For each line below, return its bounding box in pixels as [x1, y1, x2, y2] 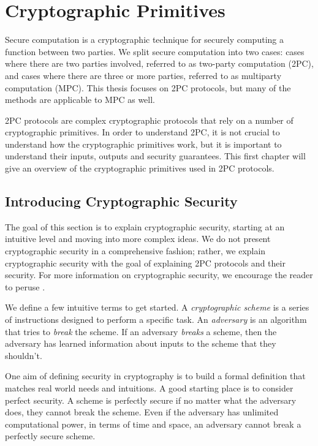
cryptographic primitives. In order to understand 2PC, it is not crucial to [5, 126, 280, 138]
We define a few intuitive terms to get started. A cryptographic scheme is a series [5, 301, 309, 314]
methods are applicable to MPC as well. [5, 93, 155, 106]
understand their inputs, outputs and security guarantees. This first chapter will [5, 149, 306, 162]
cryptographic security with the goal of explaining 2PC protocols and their [5, 256, 286, 269]
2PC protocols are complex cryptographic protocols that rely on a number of [5, 113, 293, 126]
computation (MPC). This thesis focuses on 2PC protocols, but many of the [5, 81, 291, 94]
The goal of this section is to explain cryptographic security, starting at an [5, 220, 285, 233]
